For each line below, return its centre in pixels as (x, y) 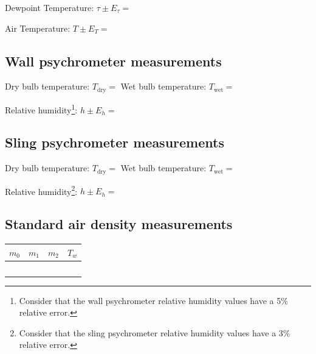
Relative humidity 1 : (41, 108)
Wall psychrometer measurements (113, 61)
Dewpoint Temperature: (50, 7)
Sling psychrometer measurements (115, 142)
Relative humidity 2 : (41, 190)
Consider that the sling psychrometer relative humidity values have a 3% (155, 332)
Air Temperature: (38, 28)
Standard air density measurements (119, 224)
